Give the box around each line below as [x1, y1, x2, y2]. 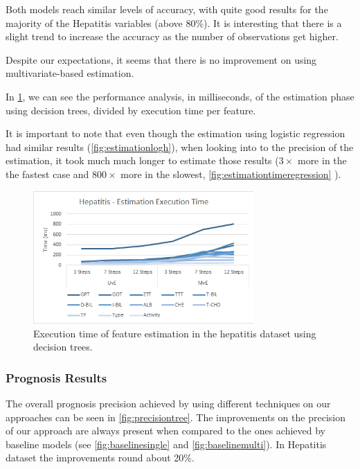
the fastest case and [6, 166, 89, 181]
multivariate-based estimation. [6, 66, 134, 80]
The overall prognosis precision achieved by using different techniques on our [6, 396, 331, 410]
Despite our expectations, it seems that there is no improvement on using [6, 52, 317, 67]
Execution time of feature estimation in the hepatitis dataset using [33, 326, 316, 340]
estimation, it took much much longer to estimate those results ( [6, 153, 279, 168]
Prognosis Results [6, 369, 107, 386]
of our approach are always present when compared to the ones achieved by [6, 423, 325, 438]
